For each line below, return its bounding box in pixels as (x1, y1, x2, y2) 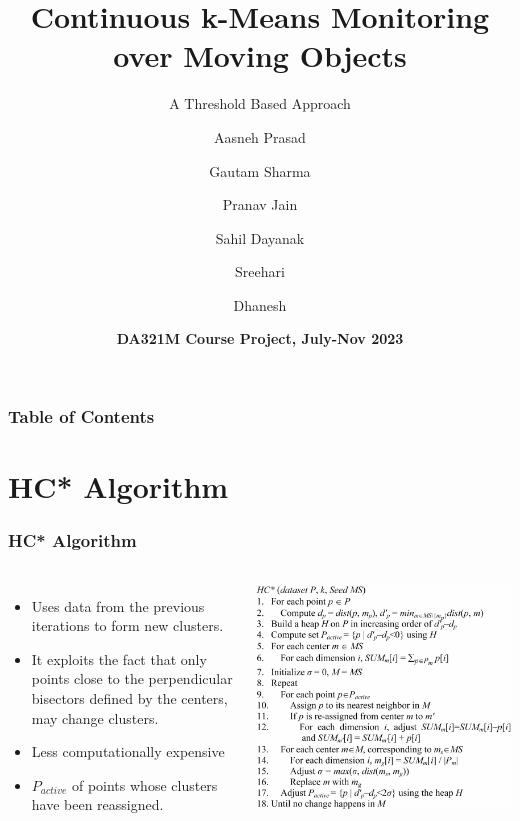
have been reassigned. (31, 794, 164, 815)
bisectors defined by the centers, (31, 687, 228, 708)
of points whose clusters (71, 774, 218, 795)
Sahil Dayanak (215, 227, 305, 248)
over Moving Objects (113, 35, 407, 76)
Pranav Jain (222, 194, 298, 215)
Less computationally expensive (31, 741, 225, 762)
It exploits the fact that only (31, 648, 207, 669)
